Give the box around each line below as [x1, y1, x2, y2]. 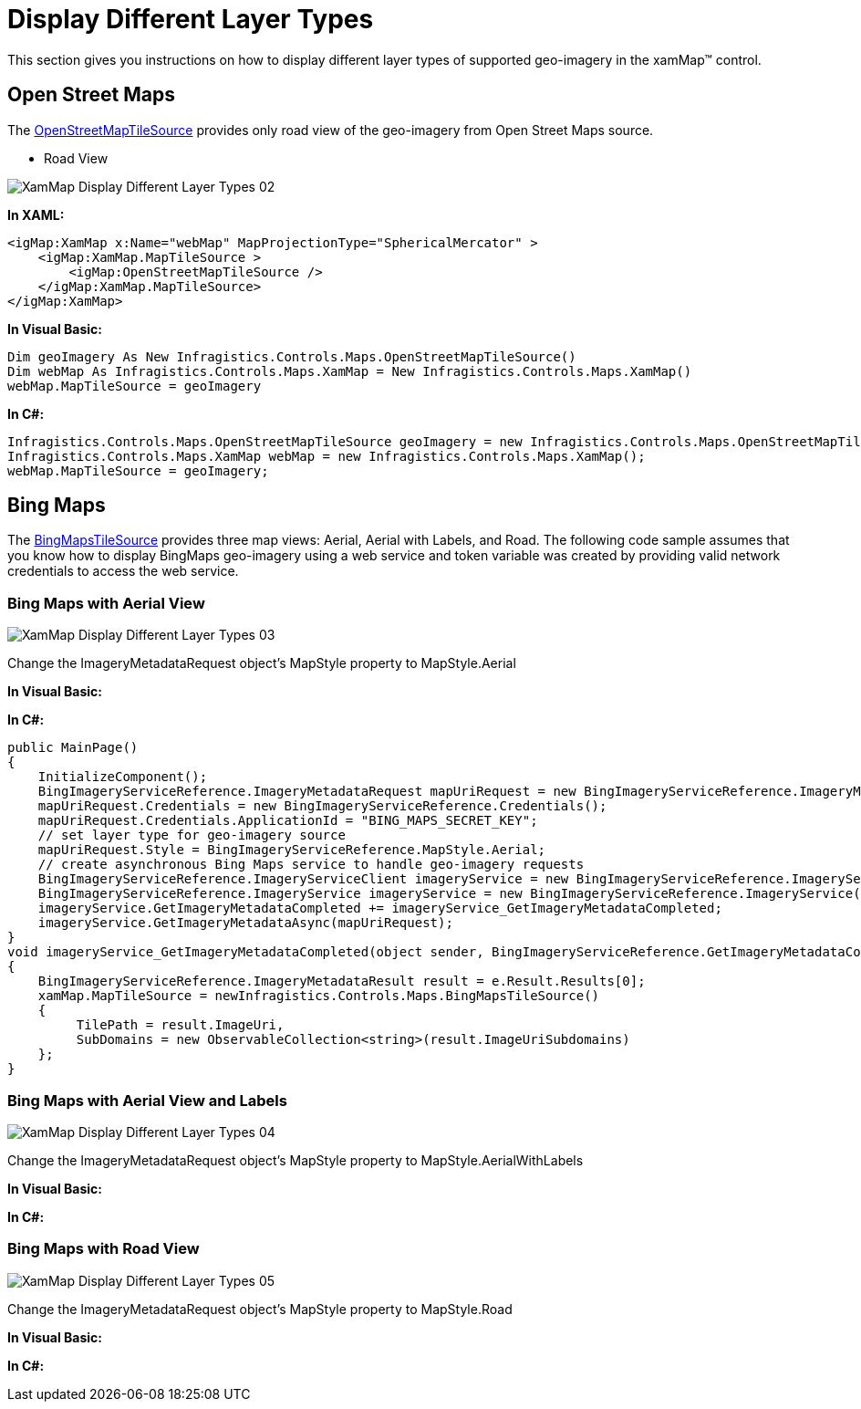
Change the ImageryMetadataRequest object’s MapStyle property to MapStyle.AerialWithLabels [7, 1152, 584, 1168]
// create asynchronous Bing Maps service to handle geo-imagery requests [37, 857, 585, 872]
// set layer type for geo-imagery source [37, 828, 346, 843]
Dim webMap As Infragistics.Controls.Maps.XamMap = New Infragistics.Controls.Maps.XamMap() [7, 363, 692, 379]
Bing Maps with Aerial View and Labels [7, 1091, 287, 1110]
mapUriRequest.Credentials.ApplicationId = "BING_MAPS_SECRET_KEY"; [37, 813, 538, 829]
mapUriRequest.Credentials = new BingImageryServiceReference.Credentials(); [37, 798, 607, 814]
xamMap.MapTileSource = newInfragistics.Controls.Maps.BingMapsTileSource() [37, 988, 600, 1004]
